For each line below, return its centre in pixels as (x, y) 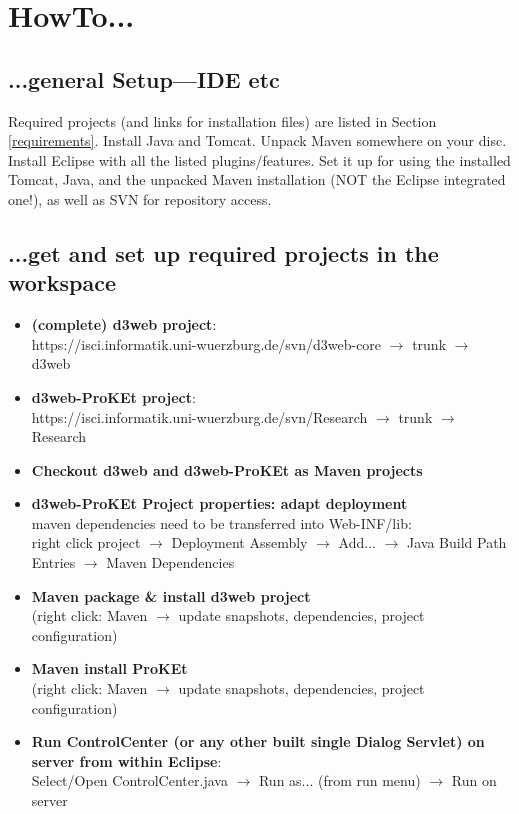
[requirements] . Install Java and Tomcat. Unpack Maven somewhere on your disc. (257, 140)
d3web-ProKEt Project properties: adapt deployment (219, 503)
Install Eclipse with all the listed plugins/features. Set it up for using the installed (259, 159)
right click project (86, 542)
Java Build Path (456, 542)
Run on (474, 780)
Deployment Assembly (239, 542)
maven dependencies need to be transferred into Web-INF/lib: (221, 522)
